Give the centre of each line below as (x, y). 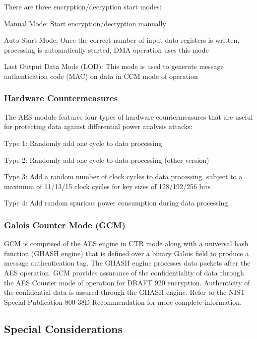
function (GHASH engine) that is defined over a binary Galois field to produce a (127, 253)
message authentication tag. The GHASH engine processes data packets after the (127, 263)
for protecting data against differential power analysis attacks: (98, 126)
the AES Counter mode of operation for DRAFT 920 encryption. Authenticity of (127, 282)
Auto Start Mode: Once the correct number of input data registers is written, (122, 40)
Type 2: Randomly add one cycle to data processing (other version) (107, 160)
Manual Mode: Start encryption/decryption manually (85, 23)
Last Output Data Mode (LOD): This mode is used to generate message (114, 66)
